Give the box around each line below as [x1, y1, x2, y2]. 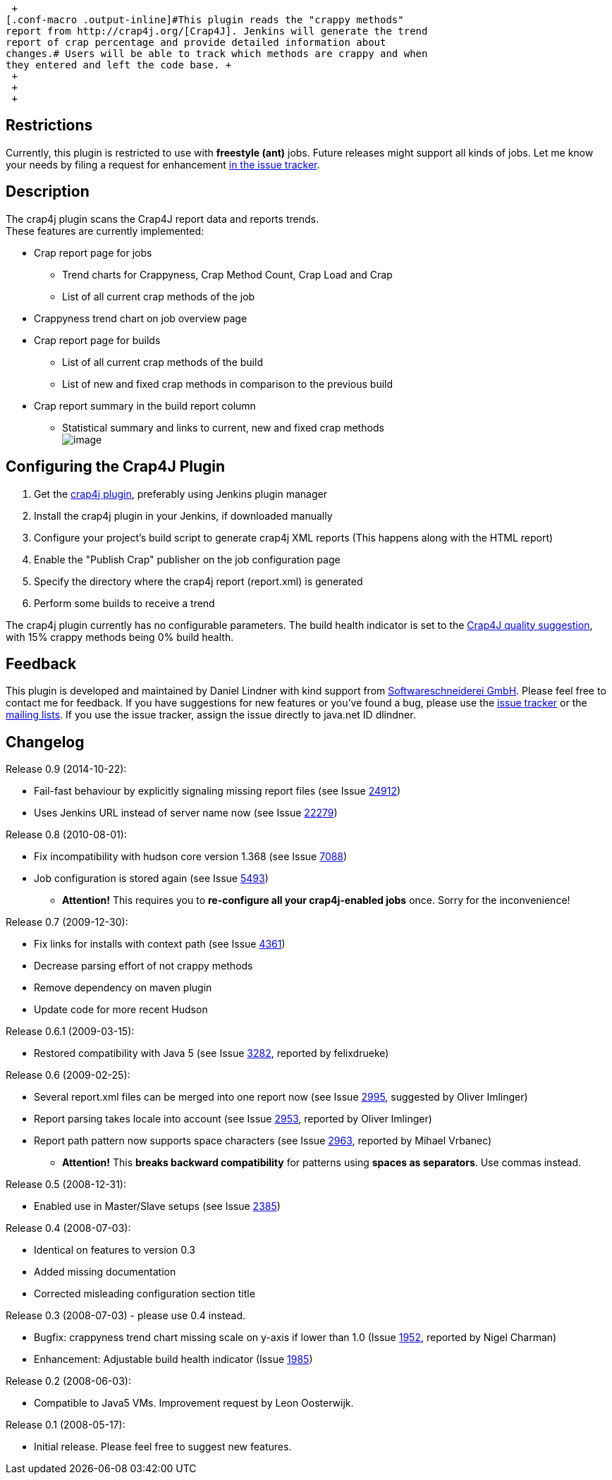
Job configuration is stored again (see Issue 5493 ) [34, 872, 269, 885]
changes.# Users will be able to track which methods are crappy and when [6, 48, 428, 59]
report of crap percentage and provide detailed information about [6, 37, 386, 48]
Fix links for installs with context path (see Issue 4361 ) [34, 938, 286, 950]
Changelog [6, 733, 85, 751]
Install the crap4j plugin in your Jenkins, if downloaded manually [34, 509, 333, 522]
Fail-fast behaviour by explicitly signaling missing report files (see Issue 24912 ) [34, 785, 401, 797]
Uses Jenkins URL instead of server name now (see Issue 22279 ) [34, 807, 338, 819]
